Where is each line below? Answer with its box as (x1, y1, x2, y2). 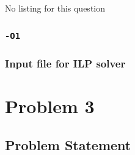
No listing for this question (5, 1, 106, 14)
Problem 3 (5, 93, 95, 118)
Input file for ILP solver (5, 55, 126, 71)
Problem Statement (5, 135, 131, 154)
